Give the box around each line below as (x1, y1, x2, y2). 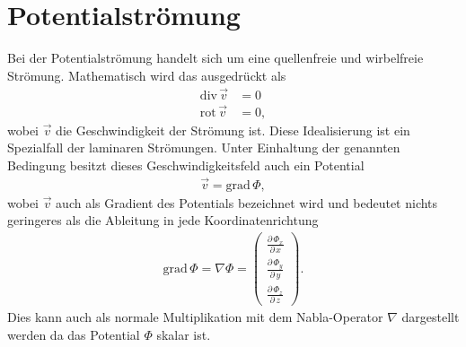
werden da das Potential (7, 325, 140, 343)
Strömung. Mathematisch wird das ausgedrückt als (7, 65, 286, 84)
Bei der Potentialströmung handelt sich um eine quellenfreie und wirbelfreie (7, 48, 424, 67)
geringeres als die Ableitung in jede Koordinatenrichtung (7, 211, 319, 230)
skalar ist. (156, 325, 211, 343)
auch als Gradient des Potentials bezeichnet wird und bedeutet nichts (56, 193, 438, 212)
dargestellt (401, 308, 460, 326)
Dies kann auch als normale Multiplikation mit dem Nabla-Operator (7, 308, 383, 326)
